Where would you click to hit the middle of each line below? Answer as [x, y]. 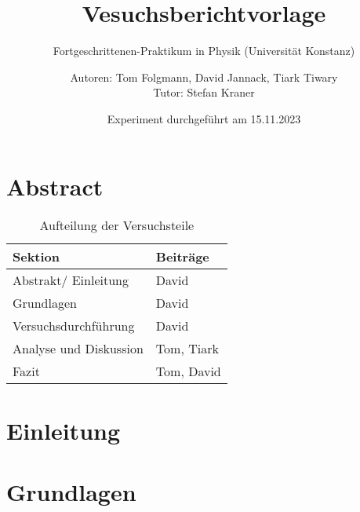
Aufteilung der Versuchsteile [117, 225]
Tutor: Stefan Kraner [204, 92]
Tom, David [188, 371]
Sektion [36, 257]
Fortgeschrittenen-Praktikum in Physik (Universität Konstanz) [204, 51]
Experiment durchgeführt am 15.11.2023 [204, 118]
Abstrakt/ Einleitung [71, 280]
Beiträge [182, 257]
